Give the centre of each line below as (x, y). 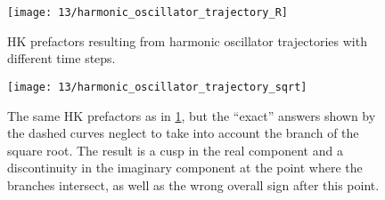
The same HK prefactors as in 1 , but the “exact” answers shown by (192, 115)
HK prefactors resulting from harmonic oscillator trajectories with (187, 40)
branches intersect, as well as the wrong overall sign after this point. (193, 184)
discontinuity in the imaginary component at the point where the (185, 168)
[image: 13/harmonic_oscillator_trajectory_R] (147, 12)
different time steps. (61, 58)
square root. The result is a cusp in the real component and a (175, 150)
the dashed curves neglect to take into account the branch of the (183, 133)
